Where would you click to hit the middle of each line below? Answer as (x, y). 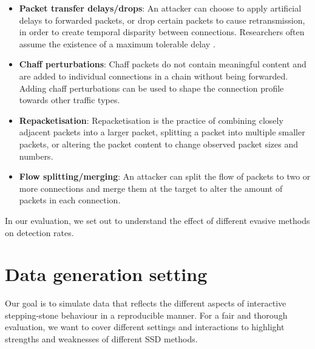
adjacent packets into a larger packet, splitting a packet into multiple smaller (162, 132)
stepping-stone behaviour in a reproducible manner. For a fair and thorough (146, 315)
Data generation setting (106, 274)
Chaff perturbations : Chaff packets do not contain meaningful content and (163, 64)
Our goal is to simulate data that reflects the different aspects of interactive (146, 303)
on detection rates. (39, 232)
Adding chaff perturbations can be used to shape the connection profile (151, 88)
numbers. (36, 156)
